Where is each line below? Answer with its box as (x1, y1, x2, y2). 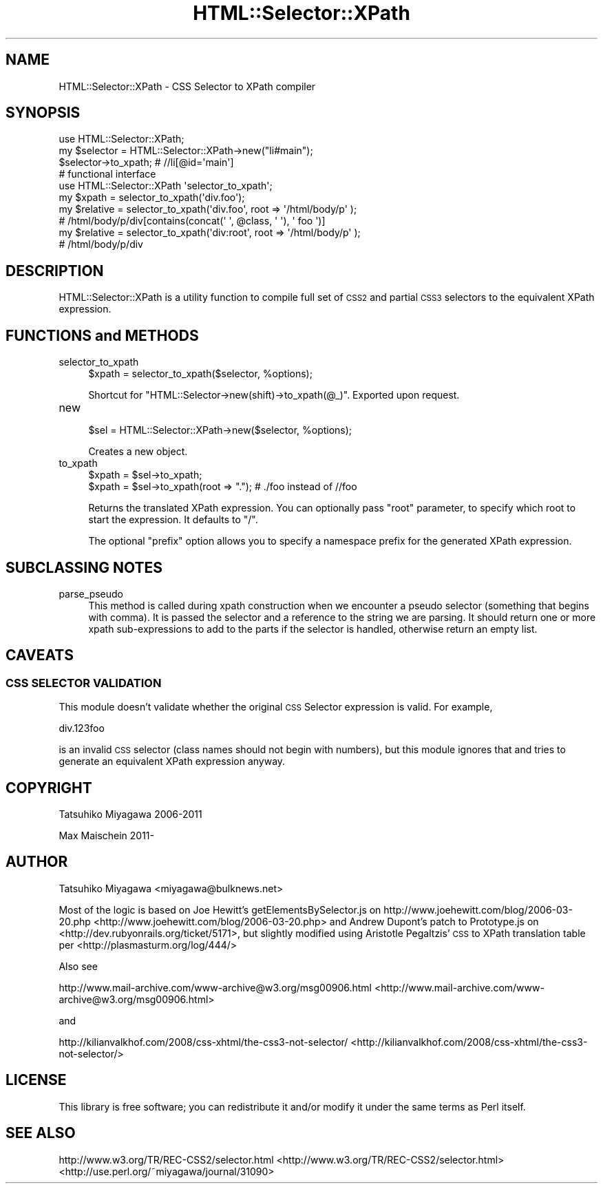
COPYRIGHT (6, 779, 92, 797)
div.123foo (59, 722, 105, 735)
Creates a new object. (88, 445, 188, 458)
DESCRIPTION (6, 262, 104, 280)
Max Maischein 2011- (59, 830, 155, 842)
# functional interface (59, 168, 156, 180)
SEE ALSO (6, 1124, 76, 1142)
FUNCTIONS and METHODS (6, 326, 199, 344)
